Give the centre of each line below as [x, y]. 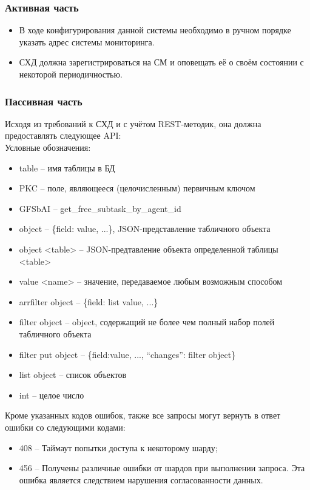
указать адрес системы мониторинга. [87, 41]
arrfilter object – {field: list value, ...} [89, 301]
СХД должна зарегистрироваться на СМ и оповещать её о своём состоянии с [161, 62]
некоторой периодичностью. [71, 74]
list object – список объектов [73, 375]
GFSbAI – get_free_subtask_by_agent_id [100, 208]
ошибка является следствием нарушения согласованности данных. [141, 479]
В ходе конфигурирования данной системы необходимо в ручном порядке [155, 30]
